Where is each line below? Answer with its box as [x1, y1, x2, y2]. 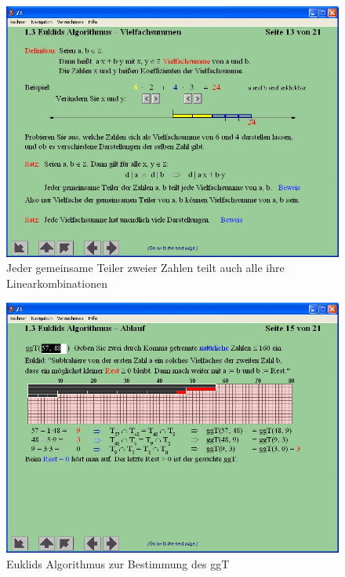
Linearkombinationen [6, 274, 107, 291]
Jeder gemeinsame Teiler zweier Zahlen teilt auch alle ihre [6, 259, 285, 276]
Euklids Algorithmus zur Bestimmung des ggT [6, 555, 230, 571]
